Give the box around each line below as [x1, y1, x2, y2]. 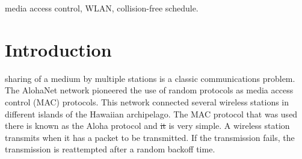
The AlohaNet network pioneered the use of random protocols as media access [5, 84, 294, 96]
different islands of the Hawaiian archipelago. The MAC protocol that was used [5, 107, 298, 120]
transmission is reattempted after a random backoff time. [5, 143, 215, 155]
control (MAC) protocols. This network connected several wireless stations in [5, 95, 289, 108]
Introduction [5, 37, 112, 61]
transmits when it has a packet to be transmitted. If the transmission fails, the [5, 131, 295, 143]
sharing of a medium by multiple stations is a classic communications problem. [5, 72, 295, 84]
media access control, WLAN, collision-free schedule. [5, 2, 199, 14]
